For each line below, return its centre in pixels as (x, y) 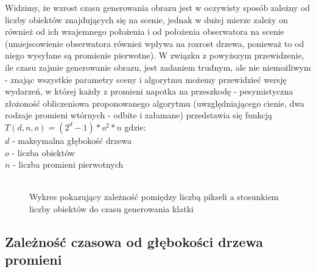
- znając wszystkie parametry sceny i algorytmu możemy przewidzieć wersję (146, 79)
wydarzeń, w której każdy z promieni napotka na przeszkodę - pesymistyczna (149, 91)
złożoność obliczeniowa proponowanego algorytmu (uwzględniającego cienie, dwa (155, 103)
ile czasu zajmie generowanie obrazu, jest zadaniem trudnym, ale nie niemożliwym (158, 67)
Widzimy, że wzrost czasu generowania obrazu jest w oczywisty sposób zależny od (158, 7)
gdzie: (135, 127)
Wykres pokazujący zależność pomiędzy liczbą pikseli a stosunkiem (154, 197)
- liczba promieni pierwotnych (68, 164)
